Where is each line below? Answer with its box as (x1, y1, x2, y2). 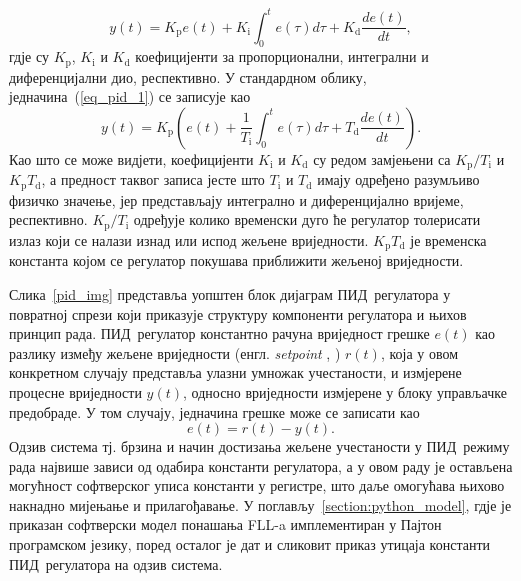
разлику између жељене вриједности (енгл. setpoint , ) (9, 342, 341, 363)
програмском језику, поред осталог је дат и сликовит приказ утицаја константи (9, 534, 491, 555)
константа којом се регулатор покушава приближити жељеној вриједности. (9, 250, 464, 271)
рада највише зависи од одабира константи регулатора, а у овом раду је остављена (9, 455, 513, 476)
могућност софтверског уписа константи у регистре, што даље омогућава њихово (9, 475, 505, 496)
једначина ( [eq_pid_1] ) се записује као (9, 86, 251, 107)
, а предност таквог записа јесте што (41, 169, 265, 190)
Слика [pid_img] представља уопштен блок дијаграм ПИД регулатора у (9, 283, 451, 304)
